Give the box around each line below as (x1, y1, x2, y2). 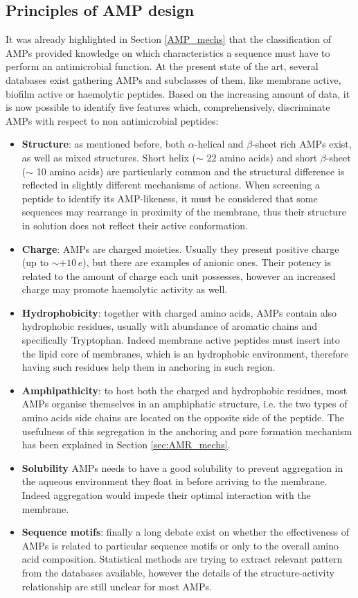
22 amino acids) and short (206, 150, 318, 164)
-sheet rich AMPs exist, (252, 137, 352, 151)
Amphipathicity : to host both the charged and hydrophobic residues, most (21, 382, 348, 397)
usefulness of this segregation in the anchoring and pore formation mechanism (21, 423, 352, 438)
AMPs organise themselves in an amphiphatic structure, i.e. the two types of (21, 396, 348, 411)
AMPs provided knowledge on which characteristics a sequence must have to (6, 45, 330, 60)
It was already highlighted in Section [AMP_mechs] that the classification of (6, 32, 331, 46)
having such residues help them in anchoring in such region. (21, 360, 276, 374)
